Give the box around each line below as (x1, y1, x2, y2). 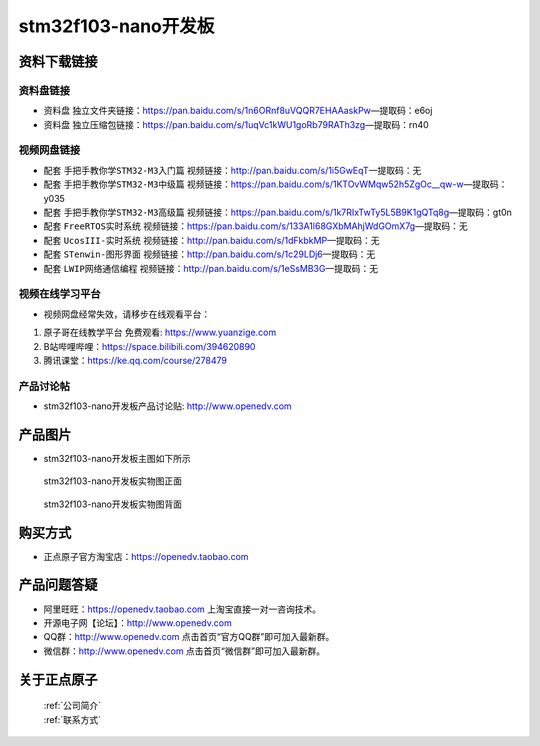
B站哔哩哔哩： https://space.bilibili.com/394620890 (43, 340, 256, 352)
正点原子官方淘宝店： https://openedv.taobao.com (43, 550, 249, 562)
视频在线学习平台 (18, 287, 101, 301)
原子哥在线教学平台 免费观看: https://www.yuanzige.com (43, 326, 277, 339)
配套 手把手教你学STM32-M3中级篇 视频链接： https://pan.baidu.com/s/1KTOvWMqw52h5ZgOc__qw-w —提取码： (43, 178, 508, 190)
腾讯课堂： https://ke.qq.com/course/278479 (43, 354, 227, 366)
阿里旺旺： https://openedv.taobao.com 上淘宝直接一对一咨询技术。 (43, 603, 322, 615)
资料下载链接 (18, 53, 98, 70)
